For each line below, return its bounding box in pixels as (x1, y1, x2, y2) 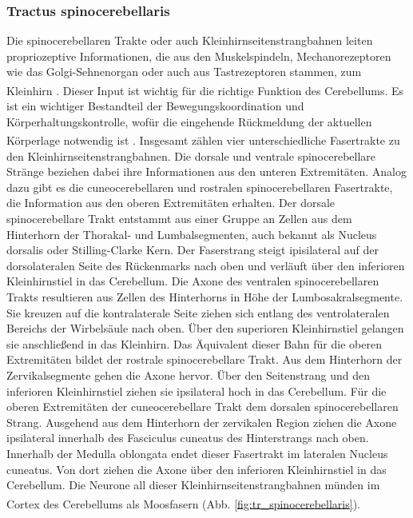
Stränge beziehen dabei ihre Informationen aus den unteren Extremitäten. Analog (6, 163, 407, 180)
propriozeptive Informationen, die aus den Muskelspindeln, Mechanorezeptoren (6, 47, 391, 64)
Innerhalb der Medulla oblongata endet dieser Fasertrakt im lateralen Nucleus (6, 444, 388, 461)
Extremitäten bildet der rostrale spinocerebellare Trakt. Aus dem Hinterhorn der (6, 351, 403, 368)
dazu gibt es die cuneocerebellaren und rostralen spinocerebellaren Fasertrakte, (6, 178, 393, 195)
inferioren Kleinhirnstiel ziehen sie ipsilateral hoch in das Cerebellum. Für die (6, 382, 387, 399)
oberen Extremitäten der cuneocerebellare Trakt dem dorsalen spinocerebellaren (6, 398, 399, 415)
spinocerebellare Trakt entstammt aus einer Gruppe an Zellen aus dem (6, 210, 352, 227)
